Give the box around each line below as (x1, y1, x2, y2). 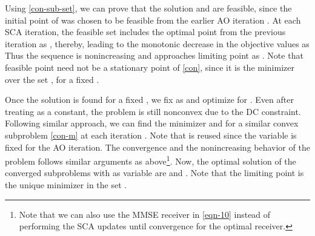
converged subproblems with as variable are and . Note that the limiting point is (5, 166, 304, 179)
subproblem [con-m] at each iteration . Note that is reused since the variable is (5, 128, 297, 141)
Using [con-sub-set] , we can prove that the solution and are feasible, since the (5, 2, 292, 14)
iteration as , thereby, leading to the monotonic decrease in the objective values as (5, 37, 310, 50)
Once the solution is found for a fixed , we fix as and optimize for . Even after (5, 93, 294, 106)
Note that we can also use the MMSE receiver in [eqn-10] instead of (19, 208, 271, 220)
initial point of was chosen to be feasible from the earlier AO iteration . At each (5, 13, 301, 26)
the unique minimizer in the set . (5, 178, 127, 191)
